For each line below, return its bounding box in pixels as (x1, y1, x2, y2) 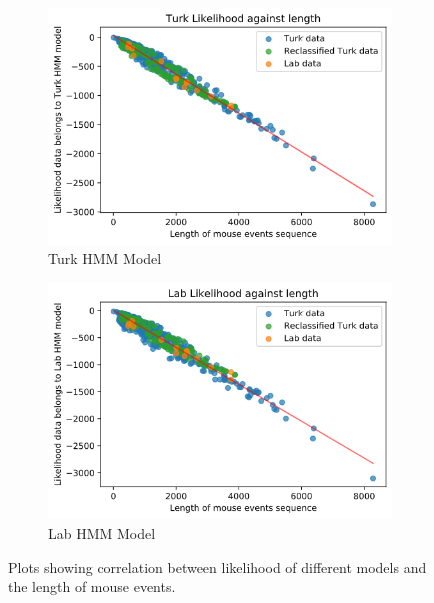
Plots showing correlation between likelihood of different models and (8, 556, 427, 577)
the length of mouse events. (8, 576, 176, 597)
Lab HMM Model (48, 522, 156, 543)
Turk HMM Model (48, 248, 162, 269)
